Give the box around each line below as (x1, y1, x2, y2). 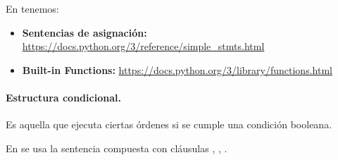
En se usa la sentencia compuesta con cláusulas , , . (6, 140, 227, 155)
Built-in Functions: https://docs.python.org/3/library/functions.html (22, 62, 332, 77)
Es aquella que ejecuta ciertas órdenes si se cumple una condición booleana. (6, 117, 332, 132)
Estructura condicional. (6, 90, 121, 104)
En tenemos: (6, 1, 59, 16)
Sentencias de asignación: (22, 25, 147, 39)
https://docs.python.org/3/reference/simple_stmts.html (22, 39, 265, 54)
